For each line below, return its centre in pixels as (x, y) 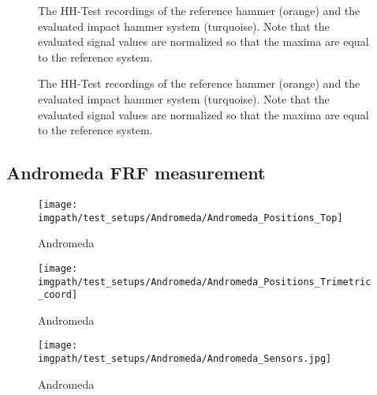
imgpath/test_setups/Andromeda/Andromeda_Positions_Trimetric (205, 282)
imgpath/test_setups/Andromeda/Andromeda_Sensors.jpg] (185, 359)
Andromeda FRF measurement (136, 173)
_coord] (58, 295)
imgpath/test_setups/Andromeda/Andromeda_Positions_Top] (190, 218)
